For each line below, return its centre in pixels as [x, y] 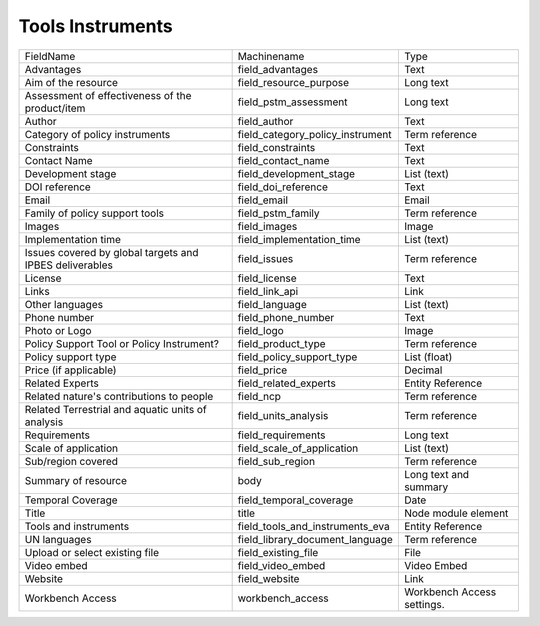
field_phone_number [286, 317]
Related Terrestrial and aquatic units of [115, 409]
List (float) [428, 357]
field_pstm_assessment [292, 102]
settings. [424, 604]
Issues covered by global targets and [111, 252]
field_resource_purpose [293, 82]
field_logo [260, 330]
